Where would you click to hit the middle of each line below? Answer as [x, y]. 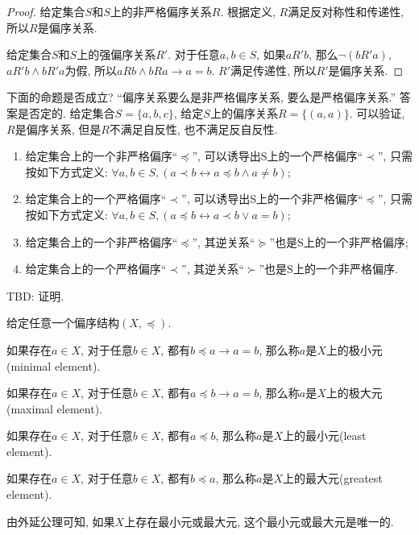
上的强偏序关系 [116, 54]
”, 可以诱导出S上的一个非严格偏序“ [272, 199]
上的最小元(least [325, 435]
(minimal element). [54, 365]
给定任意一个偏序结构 [63, 323]
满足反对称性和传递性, [346, 11]
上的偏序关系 [244, 112]
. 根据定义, [248, 11]
